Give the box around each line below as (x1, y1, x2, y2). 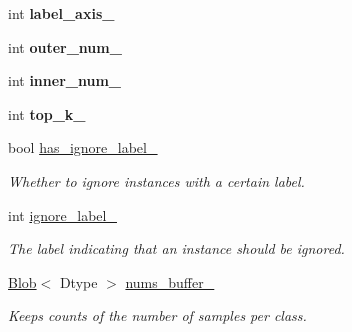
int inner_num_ (8, 70, 121, 91)
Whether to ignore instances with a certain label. (8, 170, 305, 191)
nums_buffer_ (125, 271, 215, 292)
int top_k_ (8, 103, 86, 124)
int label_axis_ (8, 3, 115, 23)
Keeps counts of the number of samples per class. (8, 305, 307, 326)
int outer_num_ (8, 36, 122, 57)
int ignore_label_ (8, 204, 117, 225)
